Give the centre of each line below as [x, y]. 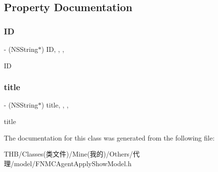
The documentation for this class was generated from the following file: [109, 137]
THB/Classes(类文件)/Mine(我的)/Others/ [69, 154]
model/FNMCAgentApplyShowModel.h [73, 163]
